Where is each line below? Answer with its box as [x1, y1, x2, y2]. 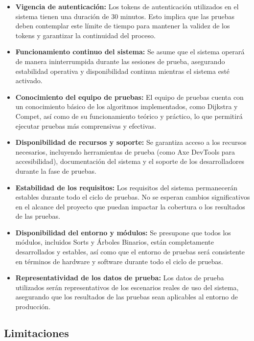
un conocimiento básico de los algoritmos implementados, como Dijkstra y [15, 101, 238, 112]
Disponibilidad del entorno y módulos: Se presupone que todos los [15, 227, 231, 237]
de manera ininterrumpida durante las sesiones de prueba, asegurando [15, 56, 225, 66]
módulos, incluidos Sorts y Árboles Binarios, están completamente [15, 237, 214, 247]
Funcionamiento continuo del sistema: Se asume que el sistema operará [15, 46, 245, 57]
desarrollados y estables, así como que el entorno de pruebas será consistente [15, 247, 245, 257]
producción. [15, 301, 51, 312]
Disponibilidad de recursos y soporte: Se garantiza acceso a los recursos [15, 137, 247, 147]
